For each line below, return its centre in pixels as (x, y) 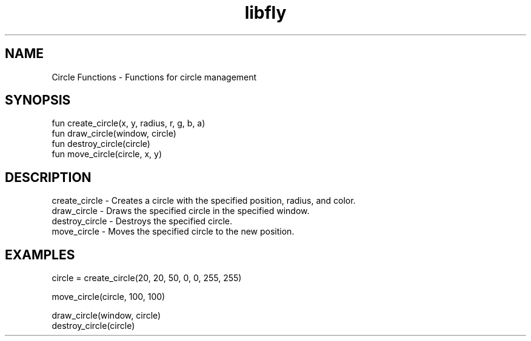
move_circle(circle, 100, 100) (109, 297)
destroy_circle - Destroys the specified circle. (142, 221)
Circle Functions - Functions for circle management (154, 77)
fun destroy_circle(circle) (101, 144)
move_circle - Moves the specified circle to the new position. (173, 232)
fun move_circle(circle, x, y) (107, 154)
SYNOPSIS (38, 100)
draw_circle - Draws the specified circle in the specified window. (181, 211)
